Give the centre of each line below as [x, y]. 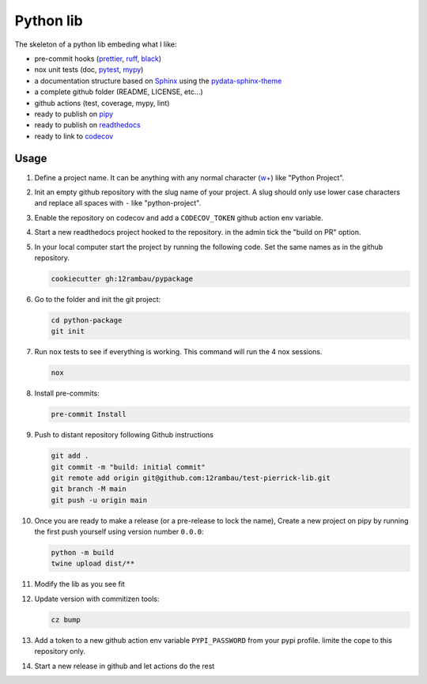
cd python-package [87, 320]
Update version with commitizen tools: [97, 599]
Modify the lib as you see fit [80, 584]
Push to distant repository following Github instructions [124, 435]
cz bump [66, 620]
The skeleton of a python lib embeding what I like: [96, 44]
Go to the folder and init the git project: [98, 299]
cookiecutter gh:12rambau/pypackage [122, 278]
